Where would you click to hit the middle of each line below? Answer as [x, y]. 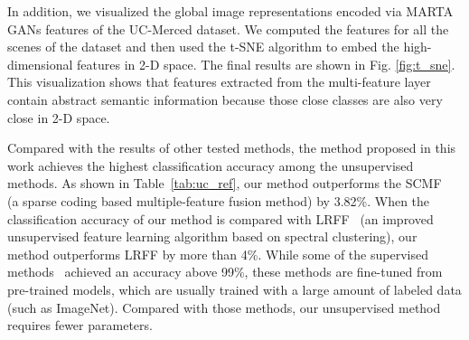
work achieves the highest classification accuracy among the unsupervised [211, 165]
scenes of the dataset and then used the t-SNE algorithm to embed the [203, 47]
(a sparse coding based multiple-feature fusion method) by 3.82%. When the [219, 200]
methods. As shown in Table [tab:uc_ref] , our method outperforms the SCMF [225, 183]
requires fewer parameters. [80, 325]
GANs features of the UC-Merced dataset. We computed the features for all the [228, 28]
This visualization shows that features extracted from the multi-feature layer [219, 82]
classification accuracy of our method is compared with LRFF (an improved [220, 218]
